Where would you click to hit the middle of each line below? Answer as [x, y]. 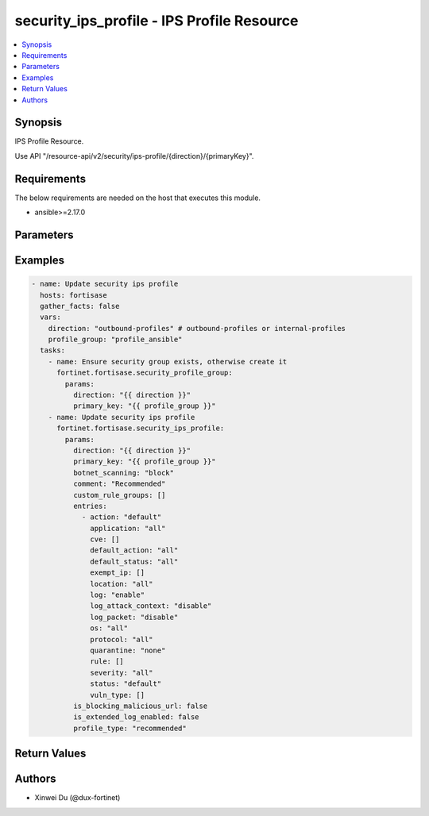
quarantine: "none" [128, 650]
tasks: [53, 350]
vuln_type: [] [118, 695]
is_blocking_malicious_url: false [140, 706]
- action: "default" [122, 517]
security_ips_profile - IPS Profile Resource [157, 21]
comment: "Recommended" [119, 484]
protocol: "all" [122, 639]
